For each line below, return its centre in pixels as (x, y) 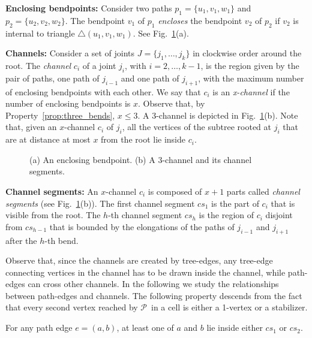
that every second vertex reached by (72, 307)
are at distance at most (48, 139)
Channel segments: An (52, 191)
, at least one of (145, 328)
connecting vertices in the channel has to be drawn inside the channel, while (145, 272)
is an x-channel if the (251, 91)
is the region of (226, 215)
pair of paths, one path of (52, 78)
